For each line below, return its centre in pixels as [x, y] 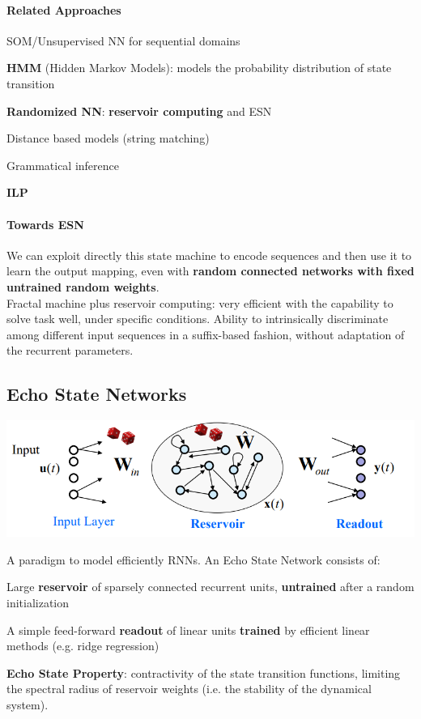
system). [28, 705]
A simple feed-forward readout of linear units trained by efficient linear [188, 630]
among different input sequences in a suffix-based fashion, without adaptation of [206, 334]
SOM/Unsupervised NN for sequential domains [123, 40]
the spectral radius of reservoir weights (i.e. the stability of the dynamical [189, 689]
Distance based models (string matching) [108, 138]
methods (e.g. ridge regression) [83, 646]
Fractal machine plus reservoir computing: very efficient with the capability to [200, 302]
